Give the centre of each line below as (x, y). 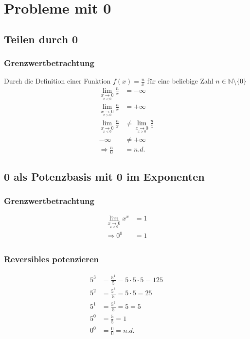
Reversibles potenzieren (51, 259)
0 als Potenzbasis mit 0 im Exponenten (104, 177)
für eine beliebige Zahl (180, 81)
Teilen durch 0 (41, 39)
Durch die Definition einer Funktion (57, 81)
